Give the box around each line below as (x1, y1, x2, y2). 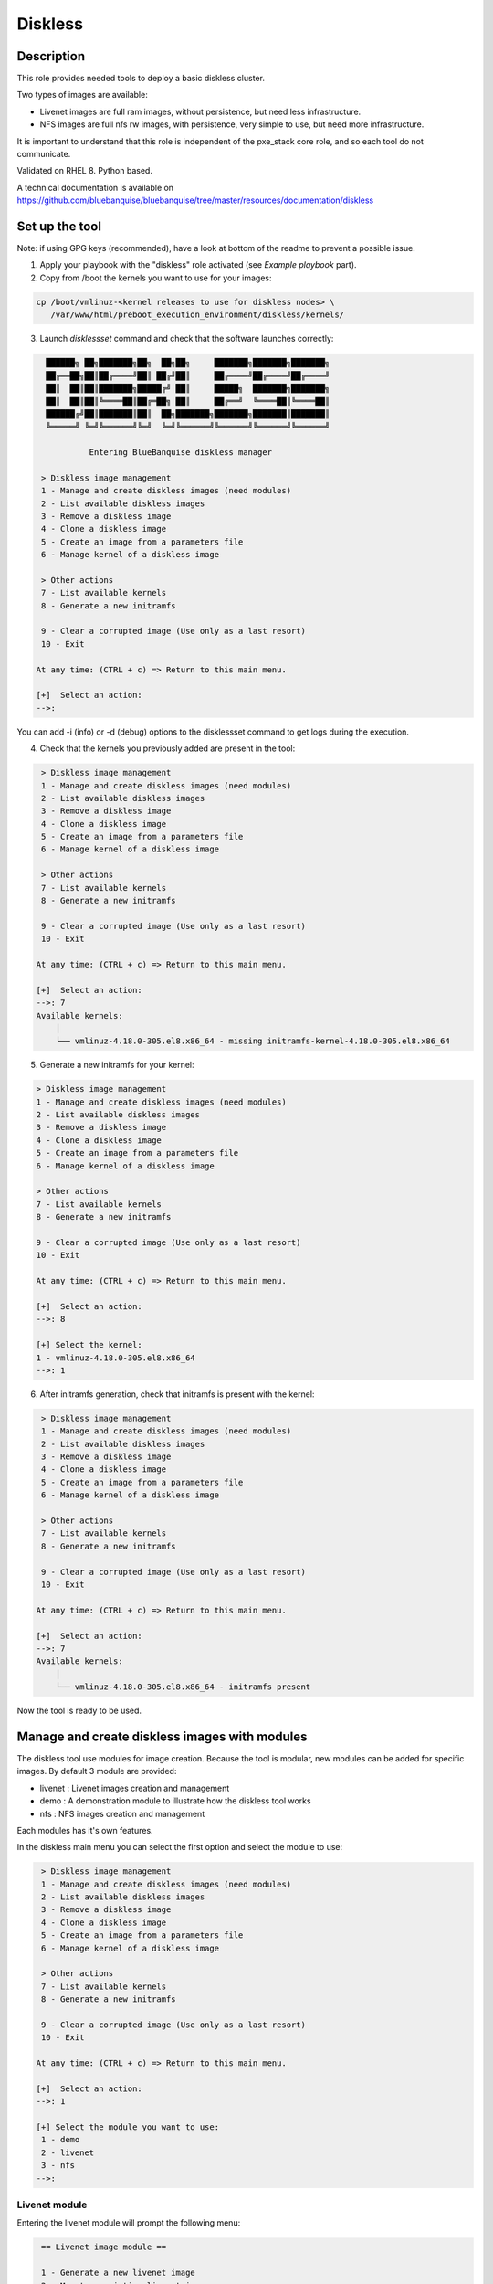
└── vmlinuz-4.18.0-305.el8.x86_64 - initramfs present (55, 1682, 311, 1692)
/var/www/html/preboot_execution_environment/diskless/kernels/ (50, 310, 345, 320)
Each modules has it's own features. (16, 1824, 154, 1835)
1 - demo (41, 2134, 80, 2145)
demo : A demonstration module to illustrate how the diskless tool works (39, 1795, 311, 1806)
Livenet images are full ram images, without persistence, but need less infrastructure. (39, 106, 362, 117)
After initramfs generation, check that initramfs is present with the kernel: (39, 1389, 315, 1400)
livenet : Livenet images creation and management (39, 1782, 230, 1793)
